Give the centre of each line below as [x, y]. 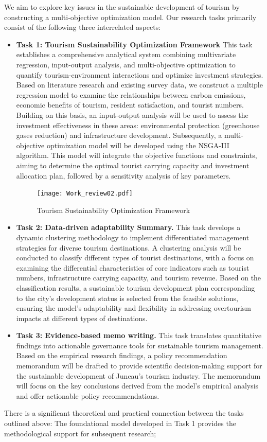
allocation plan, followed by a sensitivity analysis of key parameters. [123, 175]
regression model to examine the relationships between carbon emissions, [131, 94]
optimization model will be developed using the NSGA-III [138, 145]
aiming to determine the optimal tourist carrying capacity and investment [133, 165]
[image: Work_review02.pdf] [85, 194]
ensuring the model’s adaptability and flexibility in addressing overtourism [133, 308]
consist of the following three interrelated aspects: [83, 27]
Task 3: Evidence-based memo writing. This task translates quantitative [139, 335]
